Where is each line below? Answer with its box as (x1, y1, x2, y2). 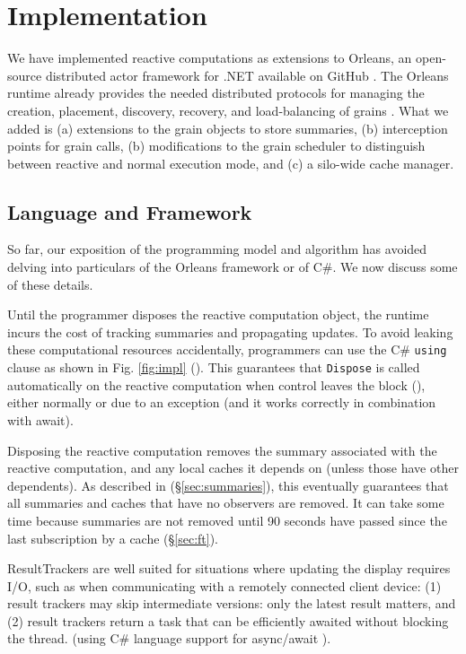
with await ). (7, 410, 74, 429)
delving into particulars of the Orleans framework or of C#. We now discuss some (7, 257, 458, 276)
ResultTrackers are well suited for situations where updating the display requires (7, 559, 451, 578)
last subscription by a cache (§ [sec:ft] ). (7, 528, 219, 547)
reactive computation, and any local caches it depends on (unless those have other (7, 458, 459, 477)
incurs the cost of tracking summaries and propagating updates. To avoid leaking (7, 322, 453, 341)
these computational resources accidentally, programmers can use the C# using (7, 340, 447, 359)
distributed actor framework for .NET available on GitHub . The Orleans (45, 65, 449, 84)
